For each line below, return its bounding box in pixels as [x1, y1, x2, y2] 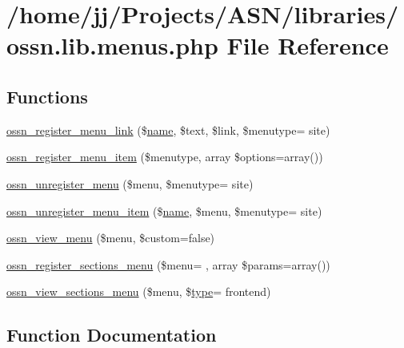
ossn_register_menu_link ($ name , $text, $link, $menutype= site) [6, 121, 330, 138]
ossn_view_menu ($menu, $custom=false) [6, 229, 215, 246]
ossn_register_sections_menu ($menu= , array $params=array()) [6, 256, 330, 273]
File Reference [226, 29, 389, 62]
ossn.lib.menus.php [6, 29, 218, 62]
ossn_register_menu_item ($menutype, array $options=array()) [6, 148, 323, 165]
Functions [6, 83, 88, 108]
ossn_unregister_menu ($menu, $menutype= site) [6, 175, 254, 192]
